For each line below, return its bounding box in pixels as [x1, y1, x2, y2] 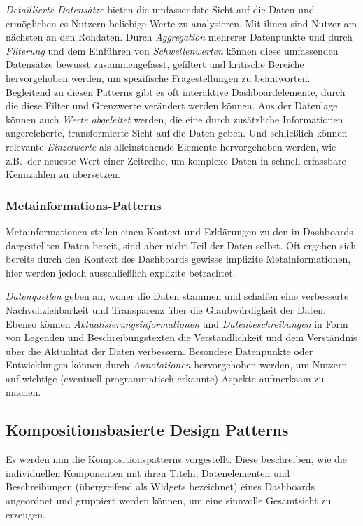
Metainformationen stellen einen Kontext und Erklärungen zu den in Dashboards [6, 223, 353, 238]
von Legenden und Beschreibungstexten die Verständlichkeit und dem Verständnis [6, 330, 357, 345]
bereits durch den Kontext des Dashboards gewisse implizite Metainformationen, [6, 251, 351, 266]
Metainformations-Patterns [6, 196, 162, 214]
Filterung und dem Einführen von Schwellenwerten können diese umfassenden [6, 43, 339, 57]
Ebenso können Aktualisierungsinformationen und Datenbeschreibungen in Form [6, 316, 348, 331]
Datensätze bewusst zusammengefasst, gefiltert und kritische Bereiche [6, 57, 304, 71]
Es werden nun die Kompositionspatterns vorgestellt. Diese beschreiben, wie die [6, 452, 347, 466]
